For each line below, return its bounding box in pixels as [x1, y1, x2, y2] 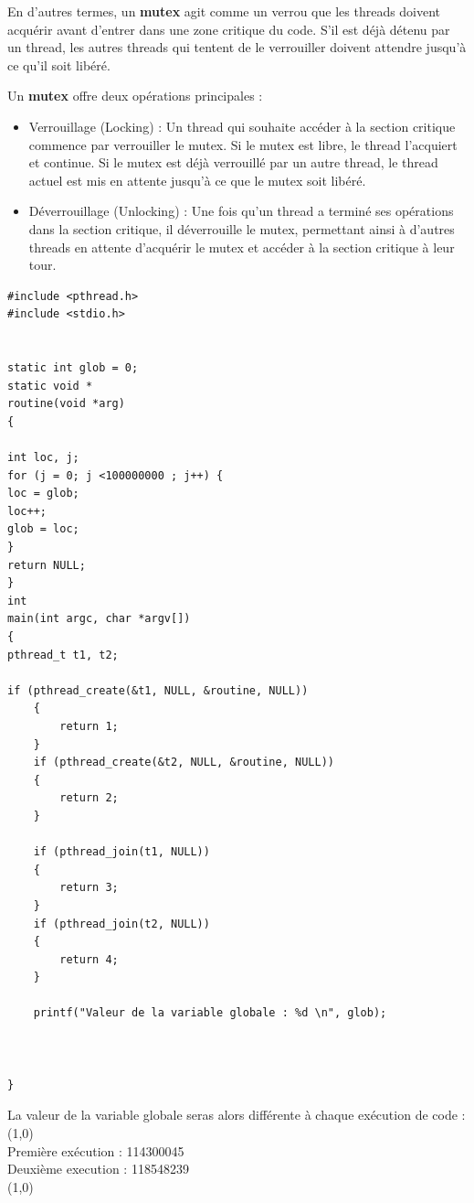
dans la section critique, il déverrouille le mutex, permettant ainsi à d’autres [28, 219, 455, 238]
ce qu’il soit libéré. [7, 55, 111, 74]
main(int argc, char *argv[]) [7, 612, 191, 626]
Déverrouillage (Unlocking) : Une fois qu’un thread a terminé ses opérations [28, 201, 454, 220]
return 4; [59, 952, 119, 966]
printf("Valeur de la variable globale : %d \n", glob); [33, 1006, 387, 1020]
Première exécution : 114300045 [7, 1141, 184, 1160]
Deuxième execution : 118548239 [7, 1159, 189, 1178]
